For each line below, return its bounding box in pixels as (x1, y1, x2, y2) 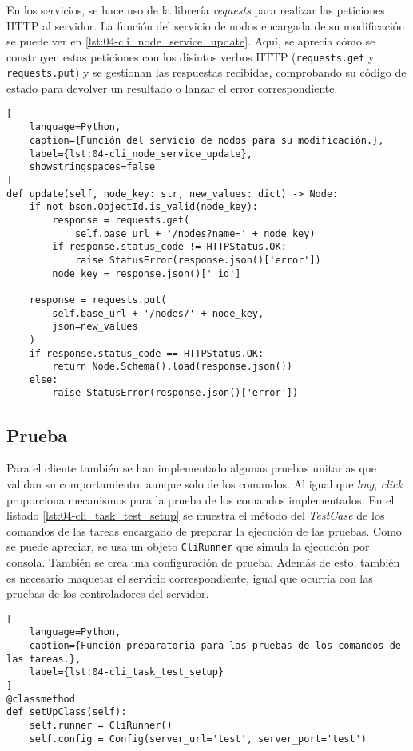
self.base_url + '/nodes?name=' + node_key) (74, 227, 316, 239)
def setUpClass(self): (6, 706, 127, 718)
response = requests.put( (29, 294, 167, 306)
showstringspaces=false (29, 161, 156, 173)
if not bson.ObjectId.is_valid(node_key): (29, 201, 258, 213)
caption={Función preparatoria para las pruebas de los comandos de (29, 640, 401, 652)
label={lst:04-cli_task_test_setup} (29, 666, 224, 678)
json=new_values (52, 321, 138, 333)
